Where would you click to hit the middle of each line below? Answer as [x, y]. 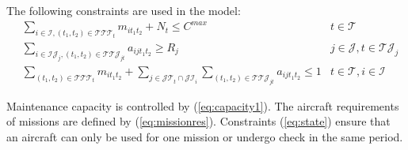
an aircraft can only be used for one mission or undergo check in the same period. [205, 136]
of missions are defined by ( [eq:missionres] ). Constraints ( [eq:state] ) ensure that [198, 121]
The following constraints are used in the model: [124, 10]
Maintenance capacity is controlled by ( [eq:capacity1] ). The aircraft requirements [203, 105]
